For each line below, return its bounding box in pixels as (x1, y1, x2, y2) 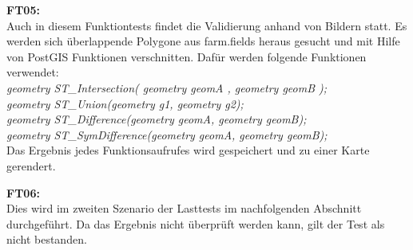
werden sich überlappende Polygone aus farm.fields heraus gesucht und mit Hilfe (6, 33, 400, 49)
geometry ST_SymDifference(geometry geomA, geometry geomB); (6, 126, 328, 143)
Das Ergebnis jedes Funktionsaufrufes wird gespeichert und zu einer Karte (6, 142, 370, 158)
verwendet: (6, 64, 59, 80)
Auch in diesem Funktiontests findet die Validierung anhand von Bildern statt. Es (6, 17, 407, 33)
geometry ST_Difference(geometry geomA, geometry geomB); (6, 111, 307, 127)
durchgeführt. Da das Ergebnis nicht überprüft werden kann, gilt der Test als (6, 215, 385, 232)
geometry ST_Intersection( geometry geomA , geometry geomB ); (6, 79, 328, 96)
